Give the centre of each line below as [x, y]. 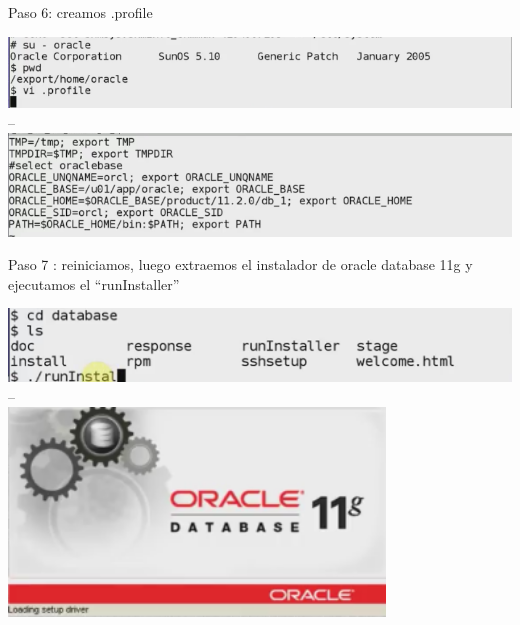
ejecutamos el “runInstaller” [94, 283]
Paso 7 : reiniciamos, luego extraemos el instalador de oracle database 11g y [240, 264]
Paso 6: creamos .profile [80, 12]
